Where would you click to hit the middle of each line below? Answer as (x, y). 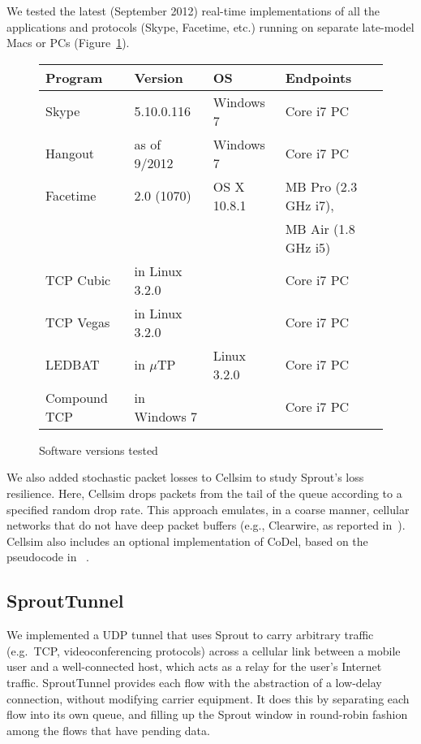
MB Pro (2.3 (321, 186)
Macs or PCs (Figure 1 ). (68, 43)
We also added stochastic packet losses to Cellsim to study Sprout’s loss (185, 477)
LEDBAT (73, 365)
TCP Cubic (78, 280)
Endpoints (318, 77)
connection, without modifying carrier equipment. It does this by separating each (208, 698)
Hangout (70, 154)
